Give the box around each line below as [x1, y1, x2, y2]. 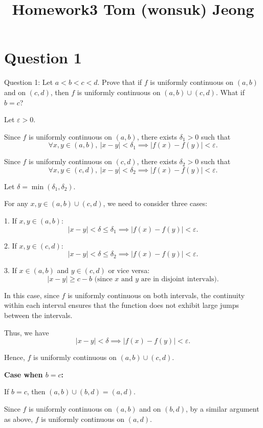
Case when [4, 369, 43, 379]
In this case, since [4, 289, 59, 300]
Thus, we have [4, 327, 49, 337]
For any [4, 198, 28, 209]
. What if [215, 86, 245, 97]
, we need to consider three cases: [103, 198, 208, 209]
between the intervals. [4, 310, 73, 321]
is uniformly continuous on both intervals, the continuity [68, 289, 245, 300]
